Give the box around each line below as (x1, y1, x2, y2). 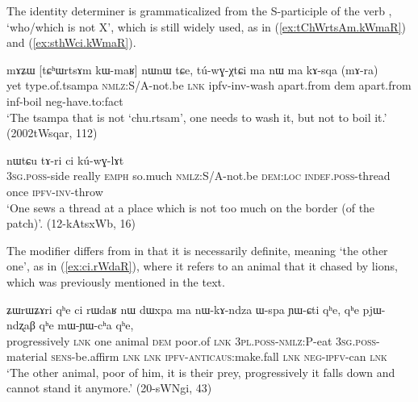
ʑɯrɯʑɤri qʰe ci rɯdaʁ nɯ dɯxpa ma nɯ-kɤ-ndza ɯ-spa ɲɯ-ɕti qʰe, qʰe (6, 300, 359, 317)
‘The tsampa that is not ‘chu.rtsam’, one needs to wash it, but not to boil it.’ (6, 108, 387, 125)
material (6, 348, 48, 365)
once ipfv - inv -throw (6, 182, 103, 199)
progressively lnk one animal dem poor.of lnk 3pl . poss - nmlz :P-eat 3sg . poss (6, 332, 377, 349)
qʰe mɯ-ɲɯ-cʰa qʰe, (39, 316, 134, 333)
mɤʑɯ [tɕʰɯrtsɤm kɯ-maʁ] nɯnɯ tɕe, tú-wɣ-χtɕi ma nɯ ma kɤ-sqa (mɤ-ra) (6, 61, 378, 77)
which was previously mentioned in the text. (6, 273, 225, 290)
